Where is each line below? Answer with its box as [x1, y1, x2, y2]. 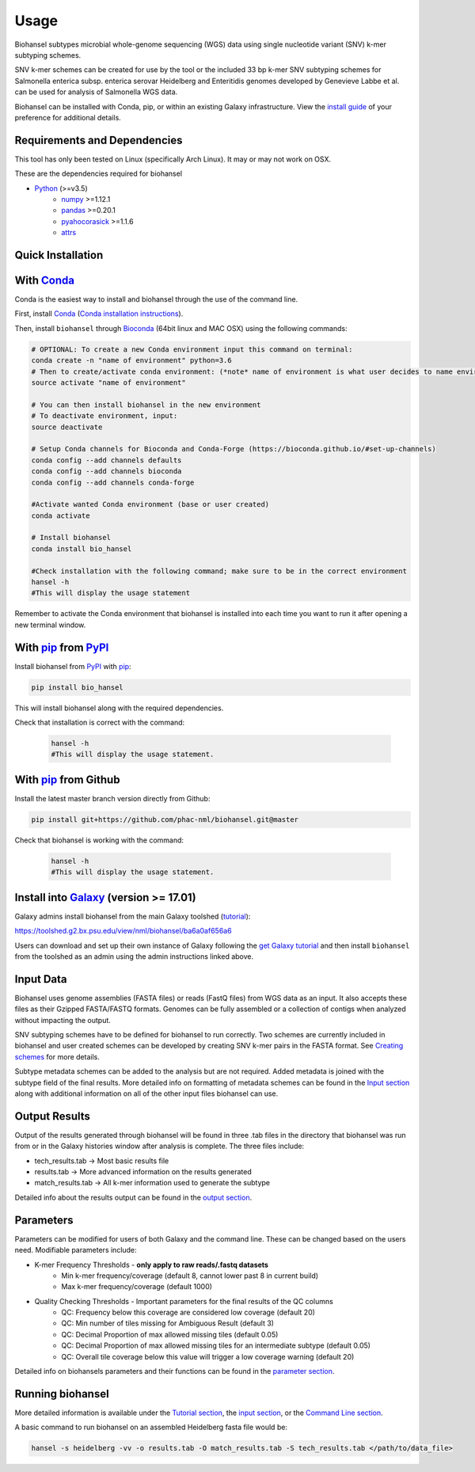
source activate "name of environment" [31, 378, 186, 387]
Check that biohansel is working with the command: [14, 835, 184, 845]
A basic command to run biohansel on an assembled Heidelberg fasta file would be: [14, 1422, 288, 1432]
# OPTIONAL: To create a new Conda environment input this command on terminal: [31, 344, 353, 354]
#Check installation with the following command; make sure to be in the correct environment [31, 566, 408, 576]
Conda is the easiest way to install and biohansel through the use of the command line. [14, 295, 298, 304]
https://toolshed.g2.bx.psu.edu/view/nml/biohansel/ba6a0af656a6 [14, 926, 233, 936]
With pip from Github [14, 773, 120, 786]
